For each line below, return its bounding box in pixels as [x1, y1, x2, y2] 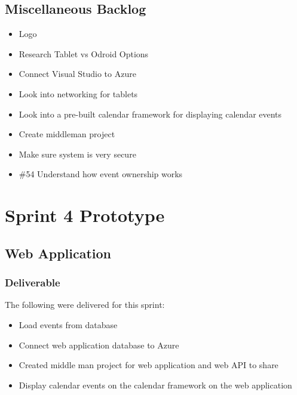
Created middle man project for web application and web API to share [19, 359, 278, 371]
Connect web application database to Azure [19, 338, 179, 351]
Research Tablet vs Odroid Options [19, 47, 149, 60]
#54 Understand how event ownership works [19, 168, 183, 180]
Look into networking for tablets [19, 87, 138, 100]
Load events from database [19, 318, 118, 331]
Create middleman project [19, 128, 115, 140]
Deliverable [5, 275, 60, 290]
